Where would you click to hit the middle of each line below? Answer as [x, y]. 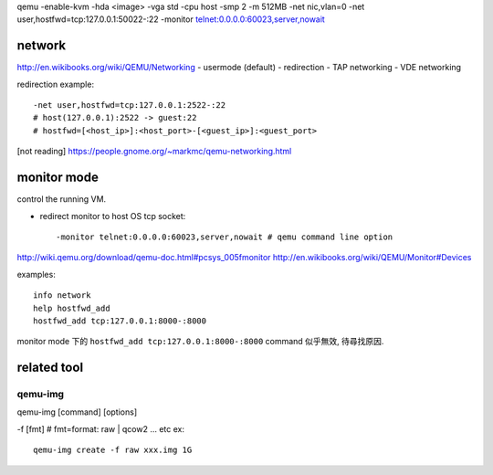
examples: [37, 274]
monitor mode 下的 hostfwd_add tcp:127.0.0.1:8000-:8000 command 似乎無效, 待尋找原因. [200, 342]
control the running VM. [62, 199]
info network [62, 296]
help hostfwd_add [72, 308]
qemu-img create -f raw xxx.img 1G [113, 450]
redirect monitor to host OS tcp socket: [113, 216]
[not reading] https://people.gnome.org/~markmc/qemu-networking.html [154, 152]
